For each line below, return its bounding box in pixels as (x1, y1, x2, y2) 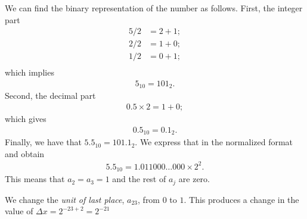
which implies (5, 66, 54, 79)
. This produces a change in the (184, 193, 299, 205)
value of (5, 205, 33, 217)
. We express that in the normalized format (135, 136, 293, 148)
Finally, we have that (5, 136, 82, 148)
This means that (5, 173, 65, 185)
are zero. (178, 173, 210, 185)
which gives (5, 112, 46, 125)
